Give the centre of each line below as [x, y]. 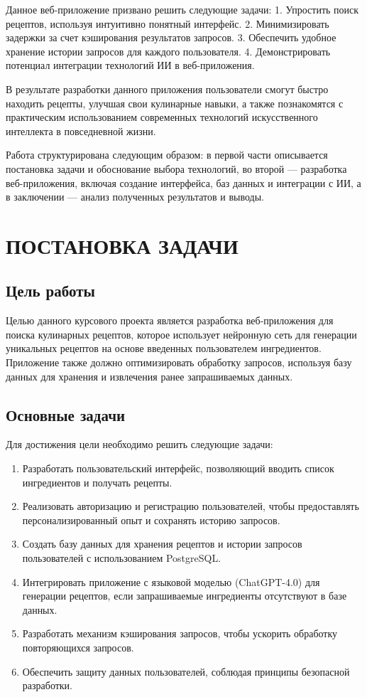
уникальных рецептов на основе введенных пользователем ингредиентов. [164, 348]
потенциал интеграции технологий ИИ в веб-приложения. [130, 65]
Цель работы [50, 291]
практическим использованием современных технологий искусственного [162, 117]
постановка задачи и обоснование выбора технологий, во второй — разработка [176, 168]
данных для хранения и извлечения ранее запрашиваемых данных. [149, 376]
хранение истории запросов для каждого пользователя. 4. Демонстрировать [168, 51]
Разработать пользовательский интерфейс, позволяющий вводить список [178, 468]
